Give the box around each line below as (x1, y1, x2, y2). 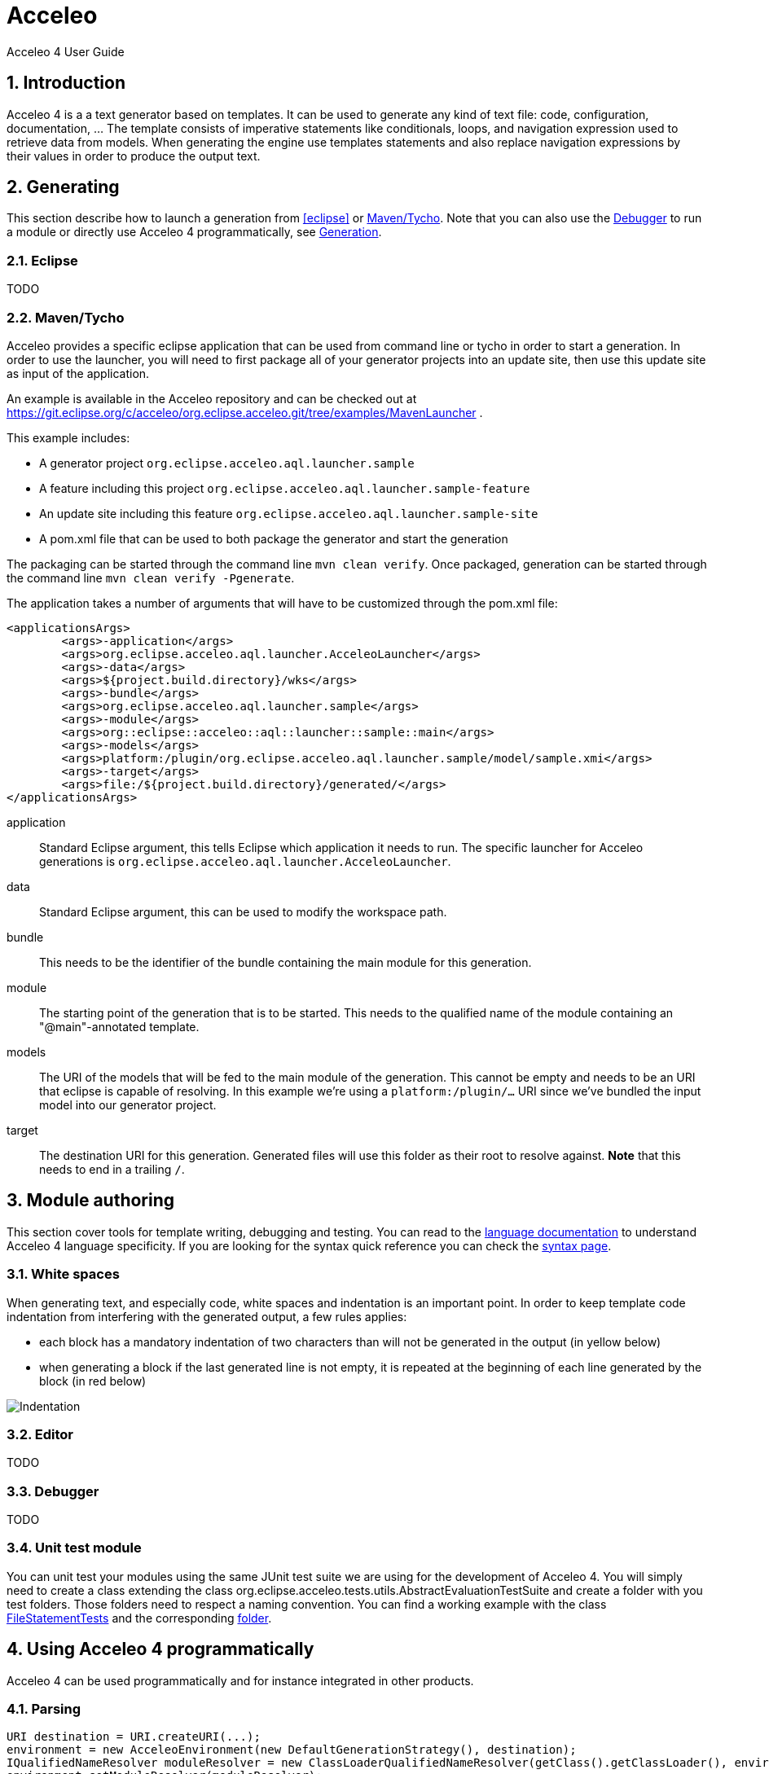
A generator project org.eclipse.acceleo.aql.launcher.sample (39, 455, 415, 470)
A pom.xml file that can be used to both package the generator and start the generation (39, 531, 508, 546)
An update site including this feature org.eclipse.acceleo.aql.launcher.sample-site (39, 506, 538, 520)
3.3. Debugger (7, 1482, 99, 1500)
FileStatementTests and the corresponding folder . (7, 1610, 272, 1625)
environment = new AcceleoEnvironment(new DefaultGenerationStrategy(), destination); (7, 1743, 577, 1757)
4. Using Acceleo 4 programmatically (7, 1639, 314, 1660)
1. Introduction (7, 72, 125, 94)
